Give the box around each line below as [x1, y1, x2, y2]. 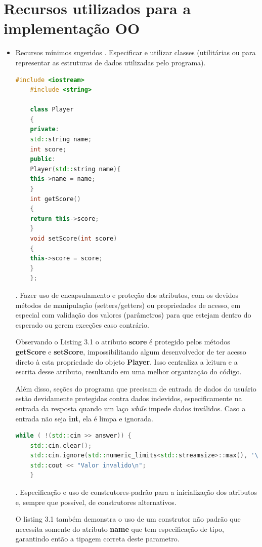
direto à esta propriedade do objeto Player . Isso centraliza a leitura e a [15, 356, 238, 367]
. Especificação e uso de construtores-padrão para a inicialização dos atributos [15, 487, 257, 497]
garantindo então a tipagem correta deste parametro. [15, 533, 180, 544]
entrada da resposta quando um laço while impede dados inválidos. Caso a [15, 403, 246, 413]
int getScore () [30, 195, 81, 203]
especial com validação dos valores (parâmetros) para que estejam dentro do [15, 309, 251, 320]
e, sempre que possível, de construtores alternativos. [15, 496, 177, 507]
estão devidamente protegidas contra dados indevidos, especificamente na [15, 393, 242, 404]
